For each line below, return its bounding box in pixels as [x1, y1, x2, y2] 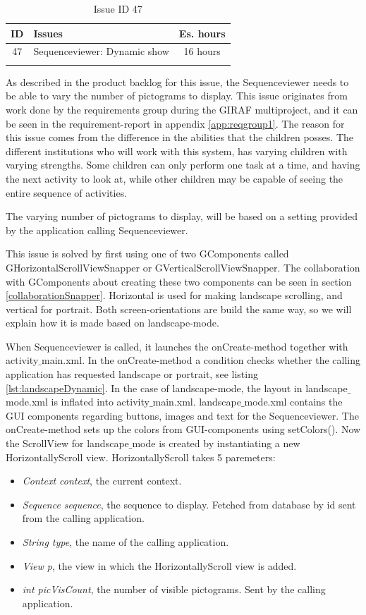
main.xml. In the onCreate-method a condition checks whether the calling [41, 353, 360, 367]
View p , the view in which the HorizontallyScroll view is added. [22, 558, 297, 573]
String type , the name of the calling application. [22, 535, 229, 549]
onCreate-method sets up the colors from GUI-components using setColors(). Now [6, 422, 361, 437]
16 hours [183, 44, 221, 59]
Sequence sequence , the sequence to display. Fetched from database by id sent [22, 497, 356, 511]
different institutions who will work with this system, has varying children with [6, 143, 348, 158]
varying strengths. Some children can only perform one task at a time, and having [6, 157, 360, 172]
